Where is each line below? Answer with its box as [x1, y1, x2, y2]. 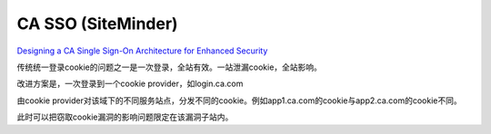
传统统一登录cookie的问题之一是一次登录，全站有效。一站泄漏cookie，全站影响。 [16, 62, 323, 72]
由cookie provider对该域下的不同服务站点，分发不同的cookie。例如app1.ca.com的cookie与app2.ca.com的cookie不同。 [16, 95, 463, 106]
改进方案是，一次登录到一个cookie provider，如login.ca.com [16, 78, 244, 90]
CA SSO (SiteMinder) [16, 14, 178, 33]
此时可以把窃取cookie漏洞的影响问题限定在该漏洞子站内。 [16, 111, 234, 122]
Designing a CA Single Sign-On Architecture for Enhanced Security [16, 45, 268, 56]
